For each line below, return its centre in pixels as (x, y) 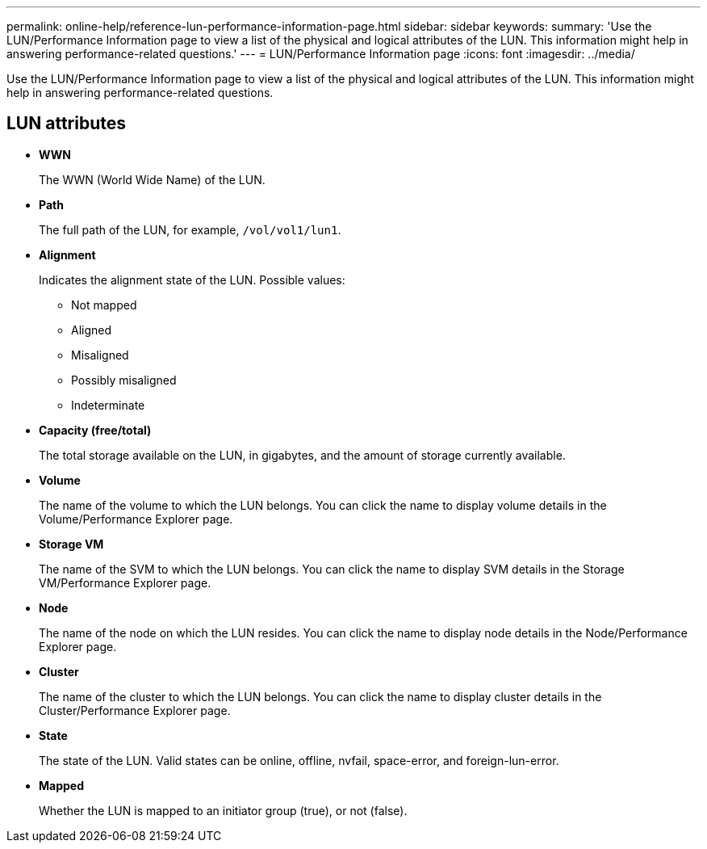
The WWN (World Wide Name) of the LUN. (152, 179)
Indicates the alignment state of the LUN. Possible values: (192, 279)
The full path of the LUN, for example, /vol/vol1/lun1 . (190, 229)
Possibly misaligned (124, 380)
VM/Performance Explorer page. (125, 582)
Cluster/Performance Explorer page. (135, 710)
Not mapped (104, 305)
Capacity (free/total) (95, 430)
